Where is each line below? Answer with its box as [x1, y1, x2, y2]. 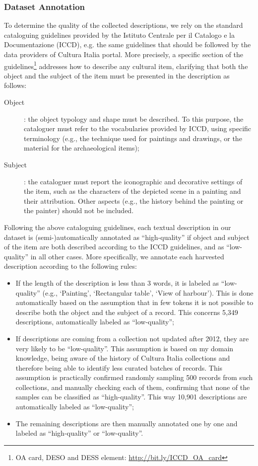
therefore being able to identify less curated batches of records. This [15, 362, 223, 373]
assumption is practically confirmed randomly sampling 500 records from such [15, 372, 253, 383]
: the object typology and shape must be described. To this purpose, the [24, 113, 244, 124]
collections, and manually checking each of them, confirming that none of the [15, 382, 250, 392]
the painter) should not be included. [24, 205, 134, 216]
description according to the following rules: [4, 261, 137, 271]
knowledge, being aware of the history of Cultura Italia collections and [15, 353, 230, 363]
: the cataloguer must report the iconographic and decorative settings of [24, 176, 243, 186]
